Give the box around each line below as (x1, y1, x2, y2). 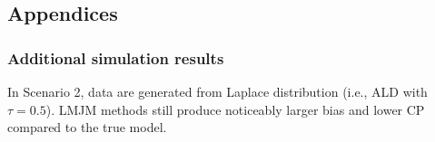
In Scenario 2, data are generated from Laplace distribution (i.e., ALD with (7, 82, 428, 100)
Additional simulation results (7, 46, 224, 69)
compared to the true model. (7, 118, 167, 137)
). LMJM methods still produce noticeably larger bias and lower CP (45, 99, 425, 118)
